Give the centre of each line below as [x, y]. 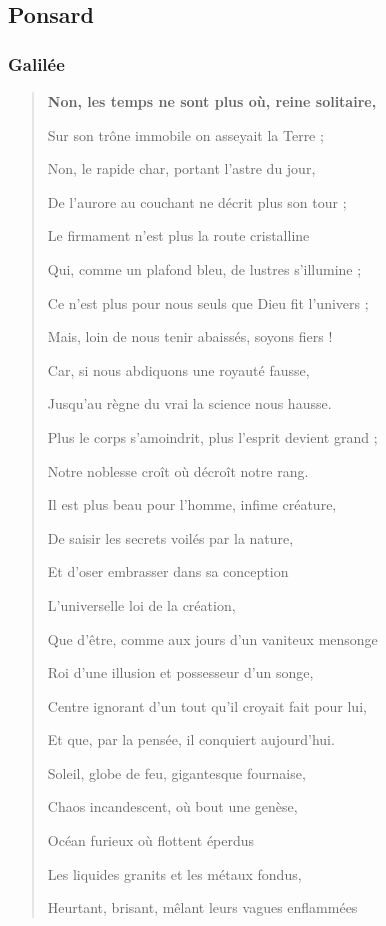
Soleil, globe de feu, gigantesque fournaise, [176, 772]
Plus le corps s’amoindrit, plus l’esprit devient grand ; [212, 436]
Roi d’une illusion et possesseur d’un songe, [180, 672]
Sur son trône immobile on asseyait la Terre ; [185, 134]
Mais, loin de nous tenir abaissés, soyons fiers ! [190, 336]
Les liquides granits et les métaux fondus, [174, 873]
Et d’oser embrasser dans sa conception [168, 571]
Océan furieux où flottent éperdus [151, 840]
